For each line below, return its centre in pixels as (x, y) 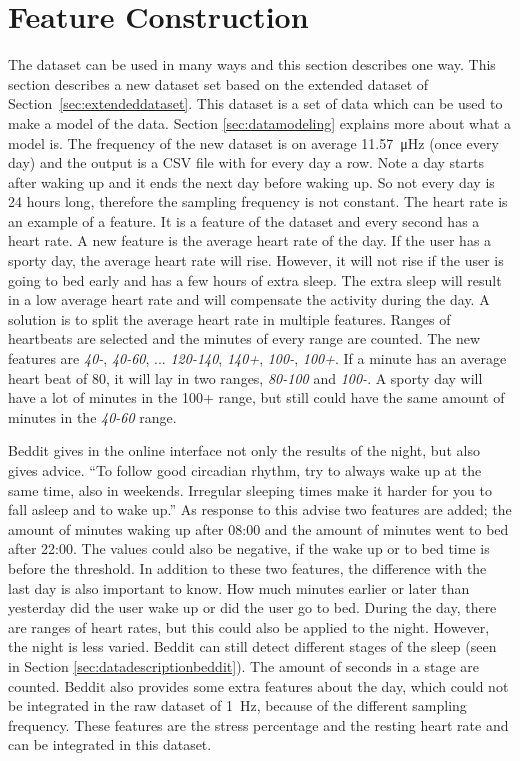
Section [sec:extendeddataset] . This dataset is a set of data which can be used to (255, 103)
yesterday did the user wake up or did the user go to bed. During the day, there (252, 607)
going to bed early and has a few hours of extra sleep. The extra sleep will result (255, 279)
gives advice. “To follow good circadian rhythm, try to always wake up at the (245, 470)
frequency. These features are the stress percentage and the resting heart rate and (258, 724)
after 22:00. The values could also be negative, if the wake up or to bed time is (249, 548)
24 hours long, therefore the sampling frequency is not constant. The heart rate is (258, 201)
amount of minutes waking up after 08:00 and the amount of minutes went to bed (258, 528)
